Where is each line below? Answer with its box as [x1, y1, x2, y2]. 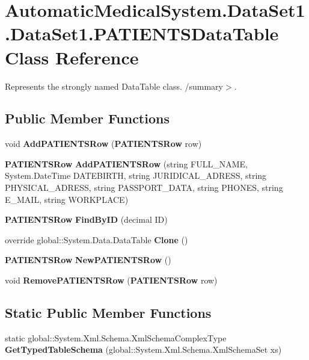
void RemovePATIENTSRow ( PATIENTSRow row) [5, 274, 218, 287]
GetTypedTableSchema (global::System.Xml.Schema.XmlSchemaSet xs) [5, 343, 282, 356]
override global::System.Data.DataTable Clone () [5, 233, 188, 246]
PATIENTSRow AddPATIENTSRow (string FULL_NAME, [5, 157, 248, 170]
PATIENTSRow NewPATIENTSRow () [5, 253, 171, 266]
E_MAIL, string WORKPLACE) [5, 193, 129, 205]
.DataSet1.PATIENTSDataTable [5, 21, 279, 46]
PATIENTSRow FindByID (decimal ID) [5, 213, 168, 226]
